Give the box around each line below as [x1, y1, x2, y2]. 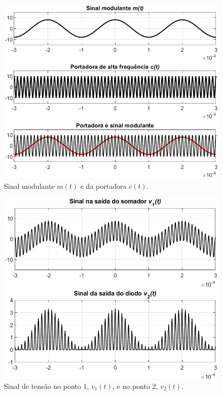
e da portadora [80, 180, 127, 191]
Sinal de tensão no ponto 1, [4, 380, 89, 391]
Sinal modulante [4, 180, 55, 191]
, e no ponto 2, [113, 380, 158, 391]
